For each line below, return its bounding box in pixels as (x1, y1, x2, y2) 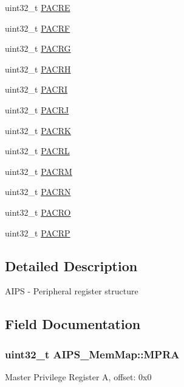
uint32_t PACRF (5, 21, 70, 34)
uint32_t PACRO (5, 205, 71, 218)
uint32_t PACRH (5, 62, 71, 75)
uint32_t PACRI (5, 83, 68, 96)
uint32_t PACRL (5, 144, 70, 157)
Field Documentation (5, 314, 141, 333)
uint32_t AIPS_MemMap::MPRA (5, 346, 180, 361)
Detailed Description (5, 256, 138, 275)
